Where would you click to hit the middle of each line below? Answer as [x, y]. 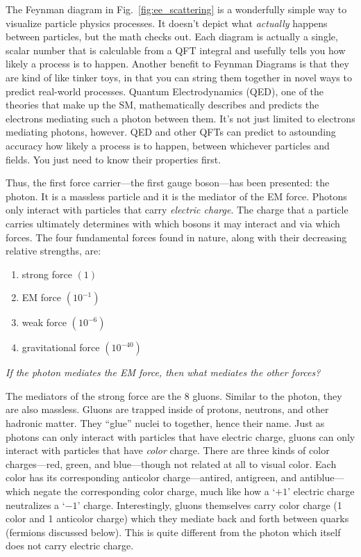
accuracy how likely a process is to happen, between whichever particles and [168, 145]
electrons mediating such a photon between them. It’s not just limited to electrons [180, 118]
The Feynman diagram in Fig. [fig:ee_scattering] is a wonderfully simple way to [176, 9]
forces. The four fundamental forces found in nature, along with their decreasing [176, 237]
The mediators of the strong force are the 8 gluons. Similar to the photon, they [174, 395]
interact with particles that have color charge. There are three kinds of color [168, 450]
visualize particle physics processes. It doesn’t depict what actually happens [167, 23]
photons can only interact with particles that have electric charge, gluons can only [180, 436]
